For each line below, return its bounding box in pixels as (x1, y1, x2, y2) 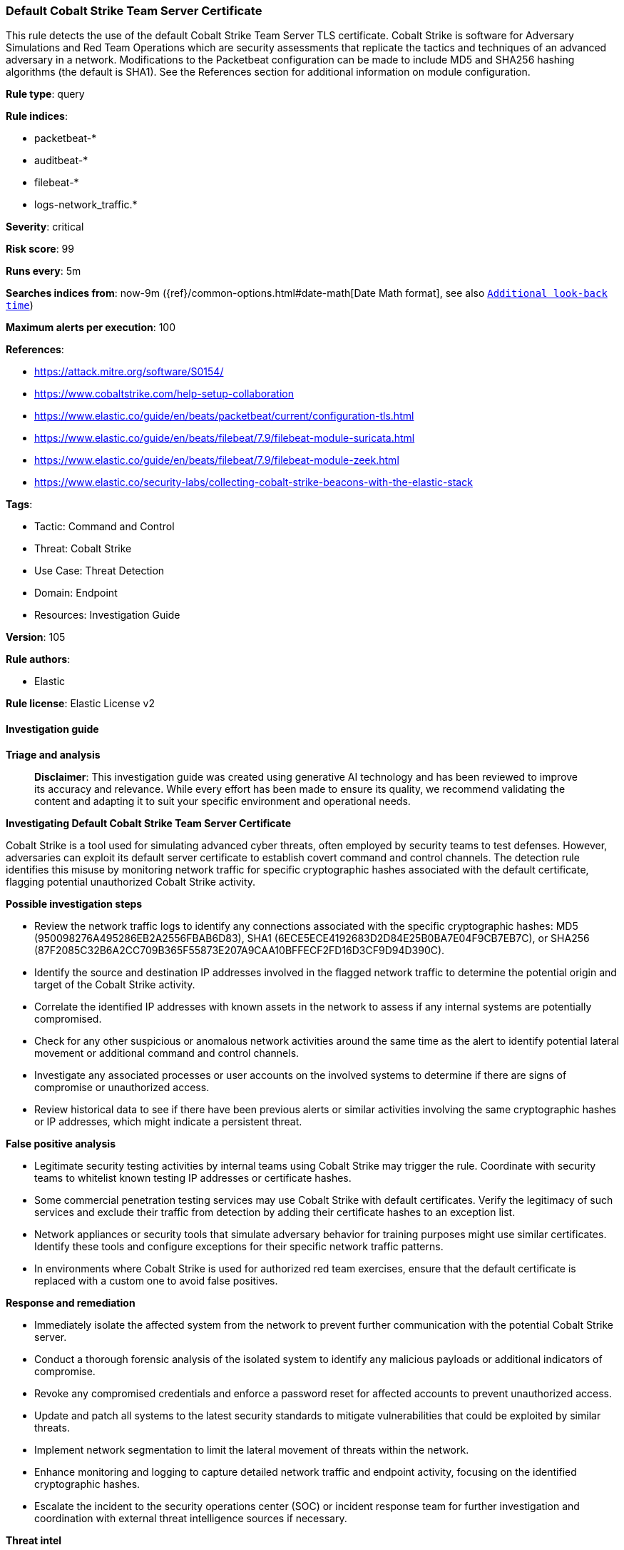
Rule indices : (6, 110, 68, 123)
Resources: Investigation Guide (34, 609, 180, 622)
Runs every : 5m (6, 265, 81, 278)
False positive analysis (6, 1137, 116, 1150)
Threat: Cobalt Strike (34, 542, 132, 555)
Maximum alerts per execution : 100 (6, 321, 176, 334)
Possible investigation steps (6, 897, 143, 910)
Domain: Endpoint (34, 587, 118, 599)
